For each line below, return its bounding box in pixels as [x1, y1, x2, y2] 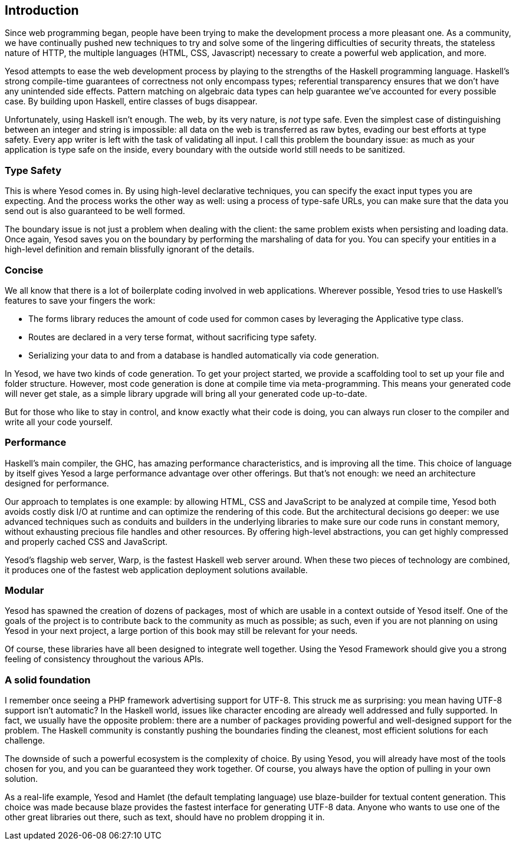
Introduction [5, 3, 79, 18]
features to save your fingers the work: [5, 295, 156, 305]
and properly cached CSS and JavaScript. [5, 536, 168, 547]
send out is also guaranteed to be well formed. [5, 206, 185, 216]
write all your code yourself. [5, 416, 113, 427]
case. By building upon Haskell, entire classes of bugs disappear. [5, 96, 258, 107]
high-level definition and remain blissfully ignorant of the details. [5, 244, 255, 255]
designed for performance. [5, 478, 109, 488]
